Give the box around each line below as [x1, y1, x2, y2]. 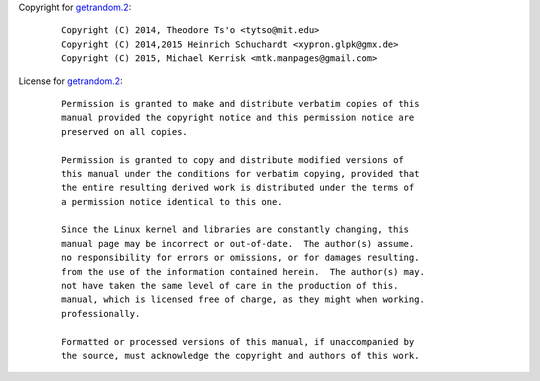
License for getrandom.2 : [18, 75, 124, 87]
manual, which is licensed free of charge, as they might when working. [61, 294, 425, 305]
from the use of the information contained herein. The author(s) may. [61, 266, 425, 277]
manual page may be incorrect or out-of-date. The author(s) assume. [61, 238, 415, 249]
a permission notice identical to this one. [61, 196, 284, 207]
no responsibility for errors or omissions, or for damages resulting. [61, 252, 420, 264]
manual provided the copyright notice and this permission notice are [61, 112, 415, 124]
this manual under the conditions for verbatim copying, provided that [61, 168, 420, 179]
